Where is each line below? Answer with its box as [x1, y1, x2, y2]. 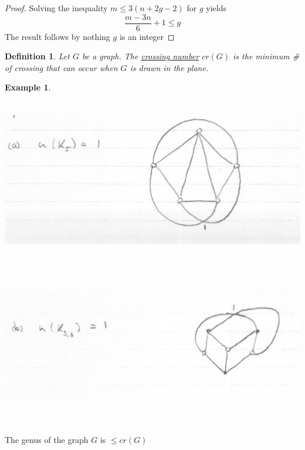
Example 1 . [5, 81, 51, 93]
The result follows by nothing [5, 30, 110, 42]
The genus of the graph [5, 434, 89, 446]
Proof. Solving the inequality [5, 2, 108, 14]
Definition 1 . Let [5, 50, 70, 62]
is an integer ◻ [119, 30, 175, 42]
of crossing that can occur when [5, 61, 118, 73]
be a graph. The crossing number [82, 50, 199, 62]
